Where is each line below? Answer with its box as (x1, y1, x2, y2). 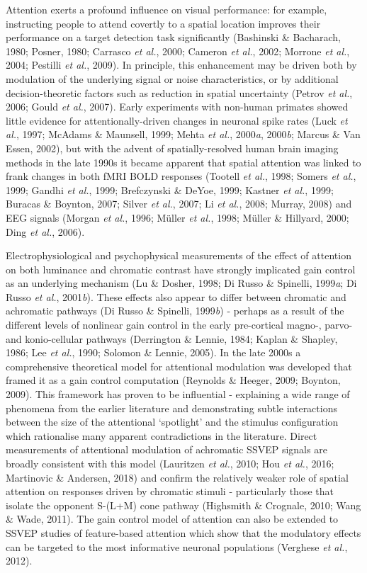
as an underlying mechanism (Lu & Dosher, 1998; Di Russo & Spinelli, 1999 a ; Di (6, 276, 357, 290)
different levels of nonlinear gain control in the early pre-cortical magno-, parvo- (6, 317, 353, 332)
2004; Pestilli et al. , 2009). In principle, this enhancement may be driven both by (6, 57, 357, 72)
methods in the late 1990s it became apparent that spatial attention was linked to (6, 154, 361, 169)
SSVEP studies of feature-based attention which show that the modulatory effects (6, 525, 361, 540)
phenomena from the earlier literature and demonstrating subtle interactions (6, 400, 337, 415)
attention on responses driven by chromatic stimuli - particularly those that (6, 484, 334, 499)
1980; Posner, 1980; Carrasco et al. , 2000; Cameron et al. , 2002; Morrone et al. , (6, 43, 350, 58)
